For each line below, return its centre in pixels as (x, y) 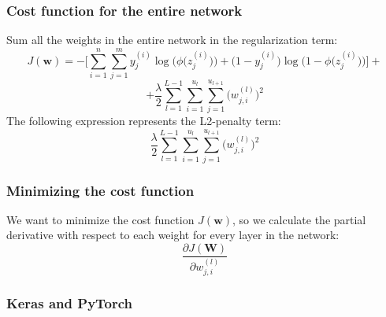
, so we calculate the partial (299, 219)
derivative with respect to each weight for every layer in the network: (173, 235)
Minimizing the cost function (100, 190)
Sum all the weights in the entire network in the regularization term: (172, 40)
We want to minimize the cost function (100, 219)
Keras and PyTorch (70, 303)
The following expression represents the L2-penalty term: (144, 121)
